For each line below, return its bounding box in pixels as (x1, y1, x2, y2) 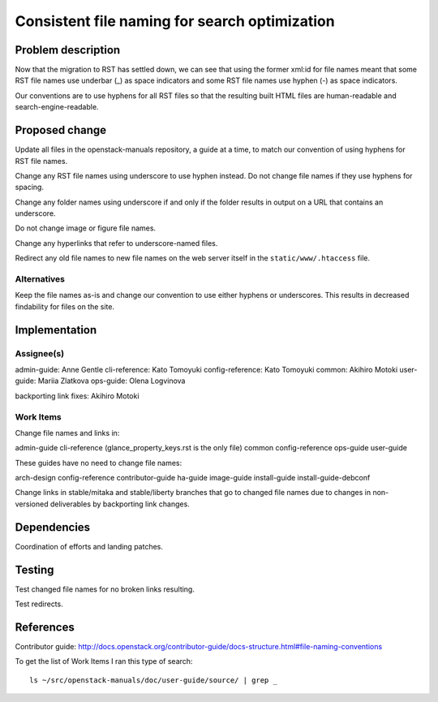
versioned (15, 499, 49, 509)
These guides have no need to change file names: (15, 458, 182, 467)
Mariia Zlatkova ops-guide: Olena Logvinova (37, 376, 186, 385)
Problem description (15, 43, 121, 57)
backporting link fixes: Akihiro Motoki (15, 390, 140, 401)
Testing (15, 562, 54, 576)
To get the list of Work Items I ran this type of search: (15, 657, 193, 666)
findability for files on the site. (15, 301, 115, 312)
